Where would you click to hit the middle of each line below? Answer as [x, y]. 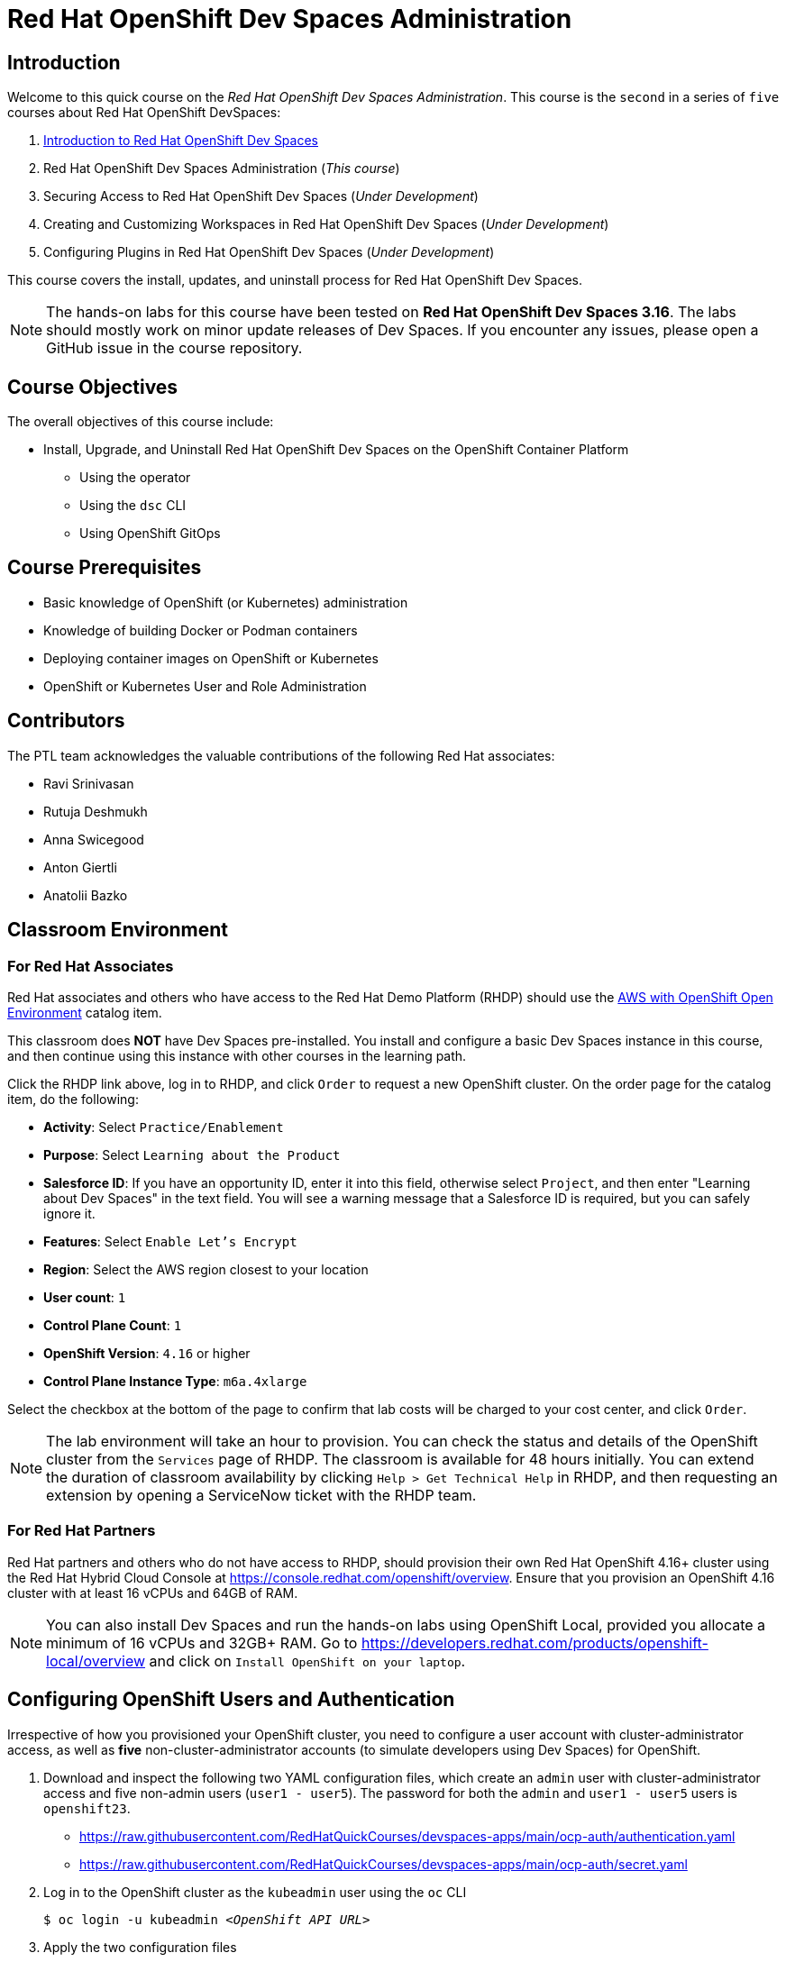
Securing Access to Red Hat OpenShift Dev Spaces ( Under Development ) [261, 196]
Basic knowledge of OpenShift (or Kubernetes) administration [226, 602]
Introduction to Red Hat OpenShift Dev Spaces [181, 141]
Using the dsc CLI [133, 506]
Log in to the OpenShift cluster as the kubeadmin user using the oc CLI [255, 1892]
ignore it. [69, 1213]
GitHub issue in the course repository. [174, 348]
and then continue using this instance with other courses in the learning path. [237, 1055]
